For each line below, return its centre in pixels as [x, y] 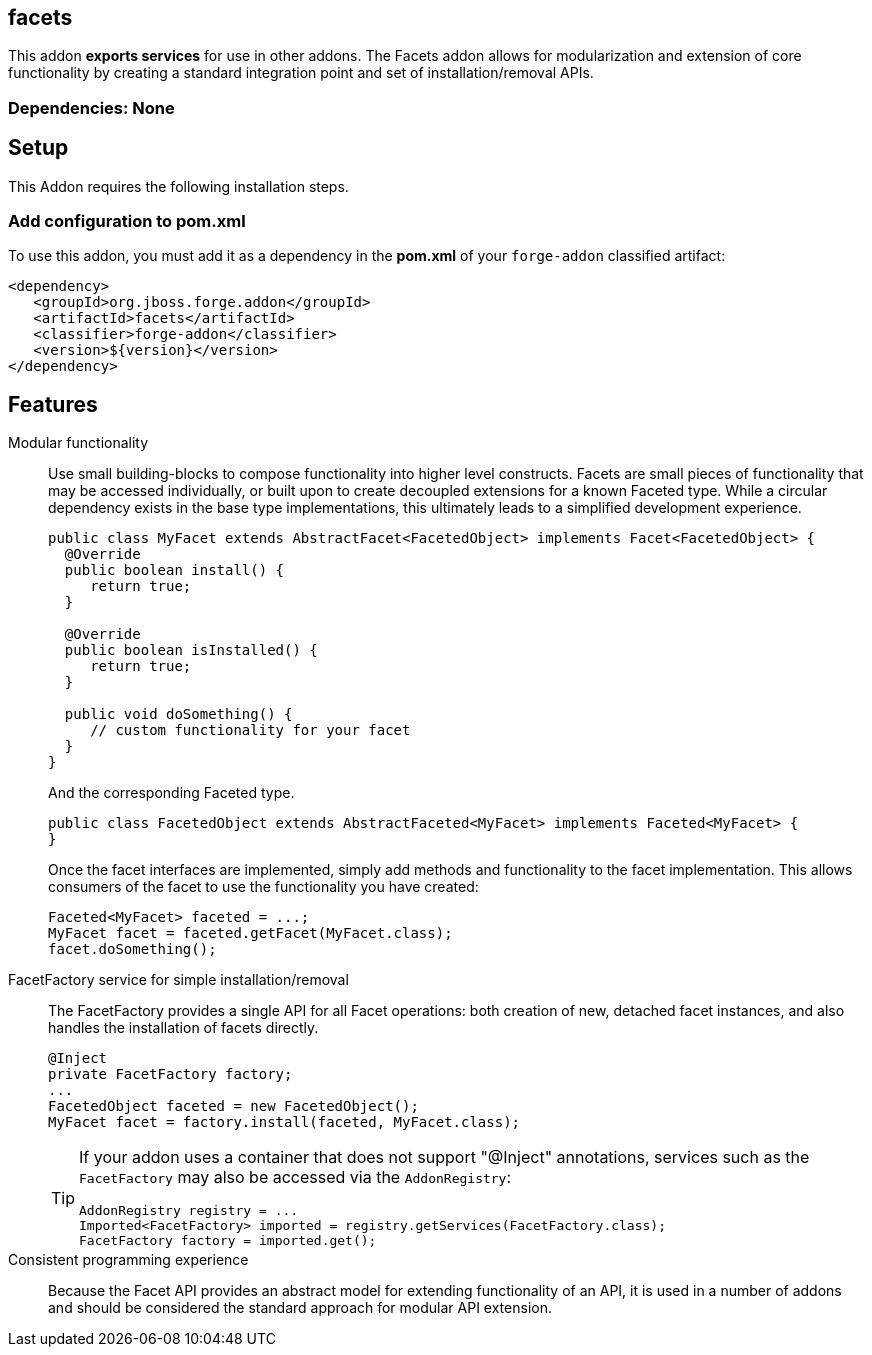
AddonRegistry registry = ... [189, 1211]
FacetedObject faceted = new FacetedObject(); [233, 1106]
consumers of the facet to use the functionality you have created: [263, 887]
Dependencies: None [91, 107]
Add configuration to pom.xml [127, 221]
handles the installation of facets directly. [183, 1028]
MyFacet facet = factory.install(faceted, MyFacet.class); [284, 1122]
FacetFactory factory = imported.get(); [228, 1241]
